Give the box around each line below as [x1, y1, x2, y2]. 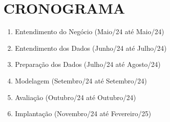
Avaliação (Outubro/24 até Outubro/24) [15, 92, 136, 102]
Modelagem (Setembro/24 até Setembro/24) [15, 75, 147, 85]
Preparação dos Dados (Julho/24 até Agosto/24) [15, 59, 161, 69]
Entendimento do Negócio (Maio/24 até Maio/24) [15, 26, 164, 37]
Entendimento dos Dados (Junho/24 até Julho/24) [15, 42, 167, 53]
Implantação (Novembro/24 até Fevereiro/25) [15, 108, 151, 119]
